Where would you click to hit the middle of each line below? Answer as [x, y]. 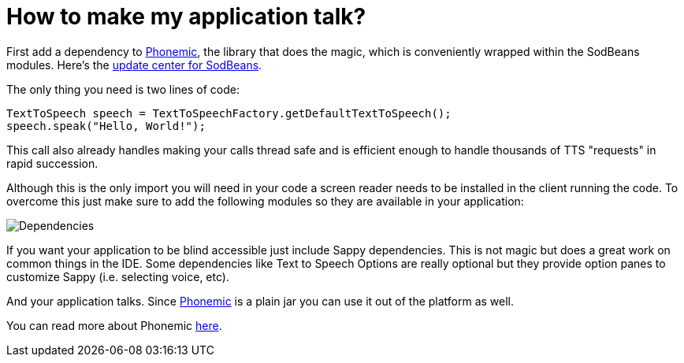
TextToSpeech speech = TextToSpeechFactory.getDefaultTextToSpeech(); [229, 113]
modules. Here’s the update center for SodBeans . [134, 65]
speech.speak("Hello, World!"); [106, 126]
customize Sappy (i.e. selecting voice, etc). [118, 276]
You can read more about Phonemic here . [114, 325]
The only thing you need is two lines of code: [123, 89]
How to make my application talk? [186, 17]
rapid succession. [52, 163]
